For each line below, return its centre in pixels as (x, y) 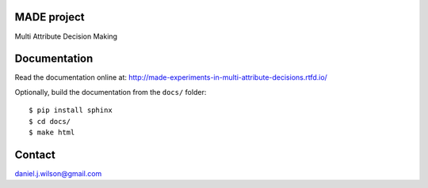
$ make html (52, 132)
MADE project (50, 17)
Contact (35, 154)
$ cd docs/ (50, 121)
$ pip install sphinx (71, 110)
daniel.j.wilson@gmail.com (58, 173)
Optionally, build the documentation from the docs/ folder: (111, 92)
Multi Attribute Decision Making (66, 36)
